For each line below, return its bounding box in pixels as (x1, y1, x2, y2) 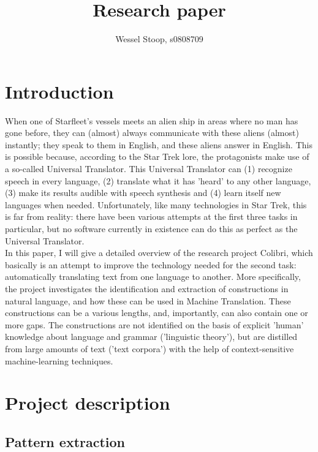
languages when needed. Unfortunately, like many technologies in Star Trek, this (5, 198, 307, 211)
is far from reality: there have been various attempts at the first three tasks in (5, 210, 298, 223)
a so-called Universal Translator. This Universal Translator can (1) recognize (5, 162, 292, 175)
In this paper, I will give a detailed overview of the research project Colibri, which (5, 246, 313, 259)
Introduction (5, 78, 114, 104)
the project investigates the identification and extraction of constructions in (5, 282, 289, 295)
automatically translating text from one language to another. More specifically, (5, 270, 301, 283)
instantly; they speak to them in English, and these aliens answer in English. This (5, 138, 312, 151)
